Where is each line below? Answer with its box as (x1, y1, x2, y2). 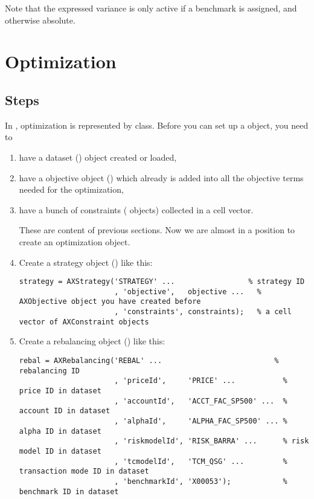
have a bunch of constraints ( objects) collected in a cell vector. (19, 203, 254, 216)
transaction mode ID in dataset (19, 467, 149, 476)
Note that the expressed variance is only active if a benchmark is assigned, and (5, 2, 297, 14)
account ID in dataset (19, 407, 111, 416)
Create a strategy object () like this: (19, 256, 153, 268)
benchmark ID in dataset (19, 487, 119, 496)
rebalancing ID (19, 366, 80, 375)
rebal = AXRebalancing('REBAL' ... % (19, 356, 279, 365)
